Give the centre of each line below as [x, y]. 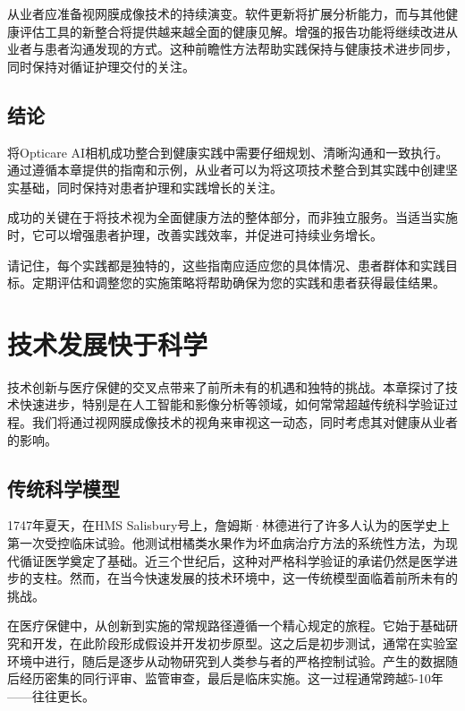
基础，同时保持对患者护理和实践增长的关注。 [151, 187]
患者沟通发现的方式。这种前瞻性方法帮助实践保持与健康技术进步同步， [251, 49]
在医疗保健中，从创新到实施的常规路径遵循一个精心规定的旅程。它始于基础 [226, 625]
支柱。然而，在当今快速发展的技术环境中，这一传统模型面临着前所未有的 [245, 578]
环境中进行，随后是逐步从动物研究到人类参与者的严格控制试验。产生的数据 [226, 660]
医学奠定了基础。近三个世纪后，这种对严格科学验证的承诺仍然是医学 [245, 560]
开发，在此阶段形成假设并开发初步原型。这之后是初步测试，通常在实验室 [245, 643]
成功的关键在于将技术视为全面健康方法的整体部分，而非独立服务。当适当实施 [232, 217]
